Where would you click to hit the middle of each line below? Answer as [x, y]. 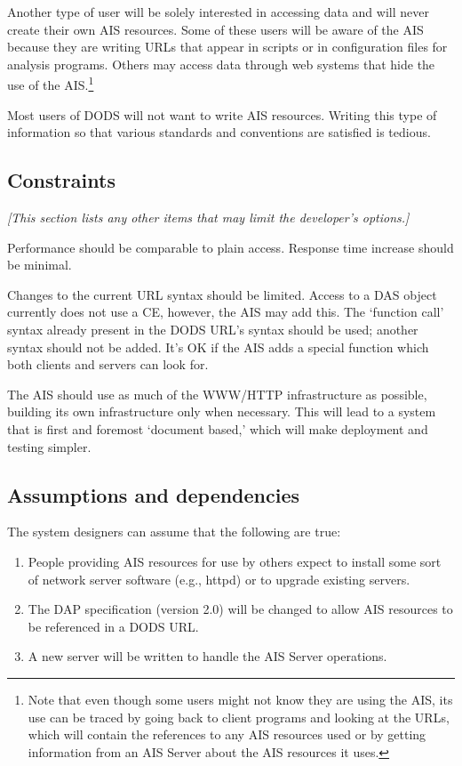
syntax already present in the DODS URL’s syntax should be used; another [213, 329]
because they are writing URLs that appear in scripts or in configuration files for [227, 47]
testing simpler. [49, 446]
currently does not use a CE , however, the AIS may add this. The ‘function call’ [226, 312]
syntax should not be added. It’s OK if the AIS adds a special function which [218, 347]
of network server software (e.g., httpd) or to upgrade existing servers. [219, 579]
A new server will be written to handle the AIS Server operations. [207, 656]
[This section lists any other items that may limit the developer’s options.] [208, 218]
